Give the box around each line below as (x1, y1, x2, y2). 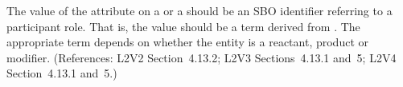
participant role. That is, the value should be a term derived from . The (6, 18, 360, 34)
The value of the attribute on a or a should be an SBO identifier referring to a (6, 2, 393, 18)
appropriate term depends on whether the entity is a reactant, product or (6, 34, 369, 50)
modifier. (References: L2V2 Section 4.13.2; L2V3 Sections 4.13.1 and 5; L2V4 (6, 49, 397, 65)
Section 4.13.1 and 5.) (6, 65, 117, 81)
